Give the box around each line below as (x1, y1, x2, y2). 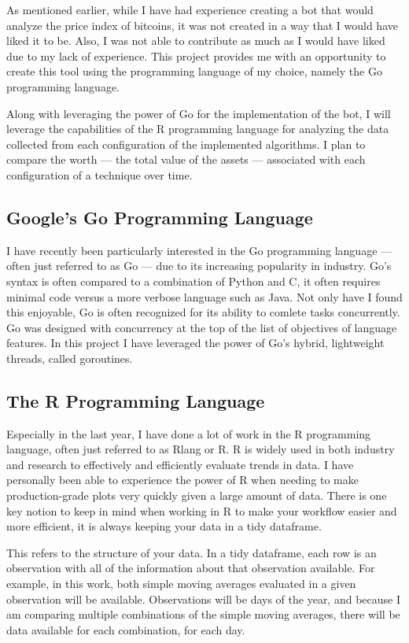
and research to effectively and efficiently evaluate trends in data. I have (6, 456, 354, 472)
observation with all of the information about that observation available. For (6, 560, 375, 576)
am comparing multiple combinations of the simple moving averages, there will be (6, 606, 400, 623)
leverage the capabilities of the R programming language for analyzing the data (6, 120, 389, 137)
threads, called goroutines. (6, 349, 133, 366)
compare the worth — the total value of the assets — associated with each (6, 151, 366, 168)
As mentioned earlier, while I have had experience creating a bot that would (6, 2, 374, 17)
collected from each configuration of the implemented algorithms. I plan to (6, 135, 366, 152)
